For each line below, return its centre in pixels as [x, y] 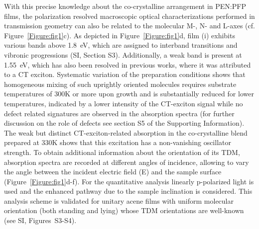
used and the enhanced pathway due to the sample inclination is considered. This [128, 191]
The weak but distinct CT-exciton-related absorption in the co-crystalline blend [126, 132]
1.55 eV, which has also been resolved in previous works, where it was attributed [128, 64]
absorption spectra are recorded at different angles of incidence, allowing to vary [127, 162]
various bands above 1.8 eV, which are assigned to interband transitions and [121, 45]
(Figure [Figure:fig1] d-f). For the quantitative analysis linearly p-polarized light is [129, 181]
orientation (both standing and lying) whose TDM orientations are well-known [124, 210]
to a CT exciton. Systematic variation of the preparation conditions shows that [125, 74]
